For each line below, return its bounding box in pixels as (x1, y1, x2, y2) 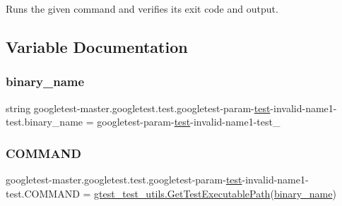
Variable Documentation (6, 35, 188, 57)
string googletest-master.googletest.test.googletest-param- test (6, 100, 271, 115)
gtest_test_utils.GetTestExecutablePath (94, 186, 271, 200)
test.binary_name (6, 114, 83, 129)
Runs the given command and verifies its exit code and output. (6, 1, 278, 16)
